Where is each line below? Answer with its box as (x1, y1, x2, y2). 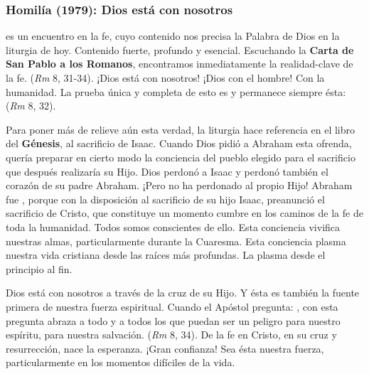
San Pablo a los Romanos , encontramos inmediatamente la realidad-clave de (6, 56, 353, 71)
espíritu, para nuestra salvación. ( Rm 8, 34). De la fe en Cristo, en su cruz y (6, 327, 337, 342)
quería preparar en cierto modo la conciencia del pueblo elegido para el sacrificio (6, 149, 355, 164)
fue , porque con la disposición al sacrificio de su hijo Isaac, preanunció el (6, 191, 325, 206)
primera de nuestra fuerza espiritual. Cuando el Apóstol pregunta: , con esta (6, 299, 338, 314)
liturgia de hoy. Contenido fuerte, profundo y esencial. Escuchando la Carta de (6, 42, 354, 57)
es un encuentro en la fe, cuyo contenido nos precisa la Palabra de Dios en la (6, 28, 340, 43)
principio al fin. (6, 261, 73, 276)
